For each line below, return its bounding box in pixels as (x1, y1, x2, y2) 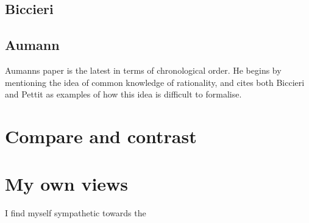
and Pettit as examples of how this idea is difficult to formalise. (5, 88, 242, 101)
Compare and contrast (5, 123, 197, 148)
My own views (5, 171, 129, 196)
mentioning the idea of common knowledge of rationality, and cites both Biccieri (5, 76, 305, 88)
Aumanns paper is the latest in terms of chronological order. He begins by (5, 63, 282, 76)
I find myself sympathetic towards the (5, 207, 146, 219)
